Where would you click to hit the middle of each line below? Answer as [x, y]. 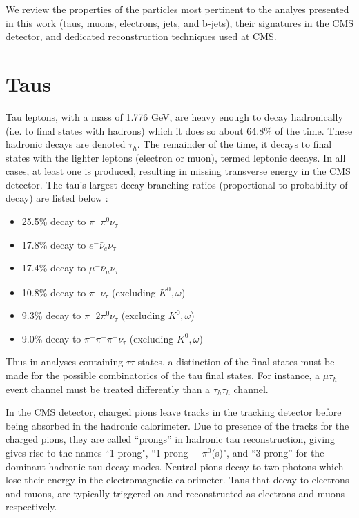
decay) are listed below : [57, 198]
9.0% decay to [51, 338]
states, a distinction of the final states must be [236, 362]
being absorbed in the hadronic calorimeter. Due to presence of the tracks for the [177, 425]
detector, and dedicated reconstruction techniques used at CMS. [141, 36]
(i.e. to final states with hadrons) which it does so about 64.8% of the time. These [179, 130]
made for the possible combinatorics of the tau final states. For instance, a [163, 375]
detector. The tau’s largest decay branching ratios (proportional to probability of [177, 184]
